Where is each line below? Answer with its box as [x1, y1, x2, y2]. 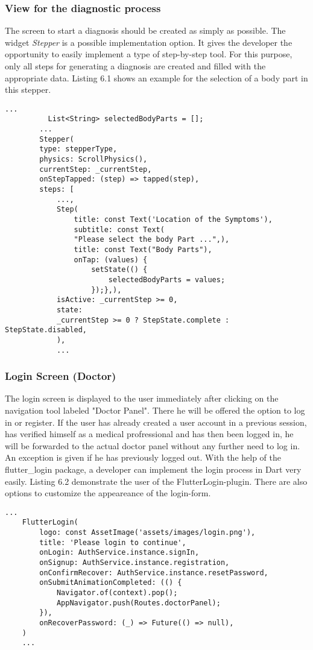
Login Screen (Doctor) [5, 368, 116, 383]
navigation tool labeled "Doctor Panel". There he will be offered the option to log [5, 404, 305, 416]
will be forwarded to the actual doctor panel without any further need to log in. [5, 439, 300, 452]
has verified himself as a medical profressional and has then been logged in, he [5, 428, 294, 440]
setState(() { [91, 265, 148, 274]
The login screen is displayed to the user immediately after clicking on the [5, 392, 279, 405]
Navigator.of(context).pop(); [56, 588, 178, 597]
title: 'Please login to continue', [39, 538, 186, 547]
